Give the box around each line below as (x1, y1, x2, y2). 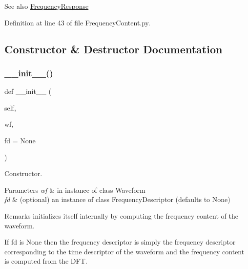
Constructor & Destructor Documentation (4, 41, 223, 56)
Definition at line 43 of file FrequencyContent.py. (4, 17, 150, 27)
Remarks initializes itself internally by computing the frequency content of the (4, 210, 238, 221)
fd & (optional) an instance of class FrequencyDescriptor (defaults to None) (4, 194, 230, 204)
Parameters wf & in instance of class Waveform (4, 184, 145, 195)
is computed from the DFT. (4, 256, 87, 266)
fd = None (4, 135, 36, 145)
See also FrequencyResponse (4, 1, 89, 11)
